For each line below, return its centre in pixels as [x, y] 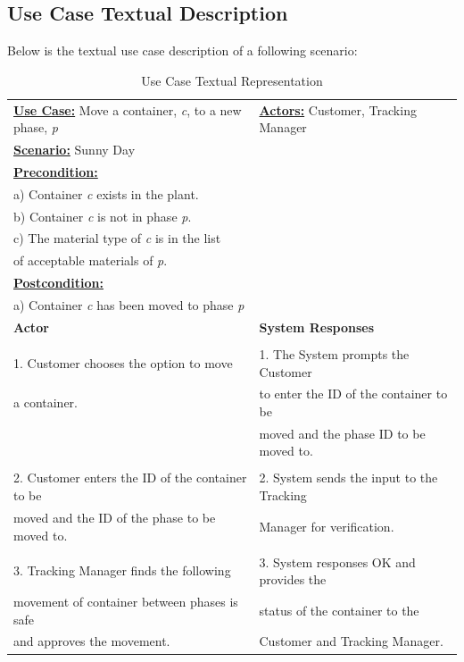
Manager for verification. [327, 526]
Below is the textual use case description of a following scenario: [182, 50]
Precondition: [56, 171]
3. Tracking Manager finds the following [122, 570]
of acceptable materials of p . [91, 260]
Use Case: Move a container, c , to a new [128, 109]
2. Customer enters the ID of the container [130, 478]
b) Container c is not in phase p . [103, 216]
